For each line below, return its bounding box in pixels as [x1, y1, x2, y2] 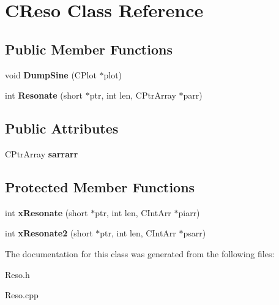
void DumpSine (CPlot [5, 68, 97, 81]
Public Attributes [5, 119, 119, 138]
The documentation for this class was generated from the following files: [5, 247, 275, 260]
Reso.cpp [5, 288, 39, 301]
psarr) [183, 227, 206, 239]
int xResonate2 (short [5, 227, 93, 239]
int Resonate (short [5, 89, 83, 102]
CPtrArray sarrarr [5, 147, 78, 160]
